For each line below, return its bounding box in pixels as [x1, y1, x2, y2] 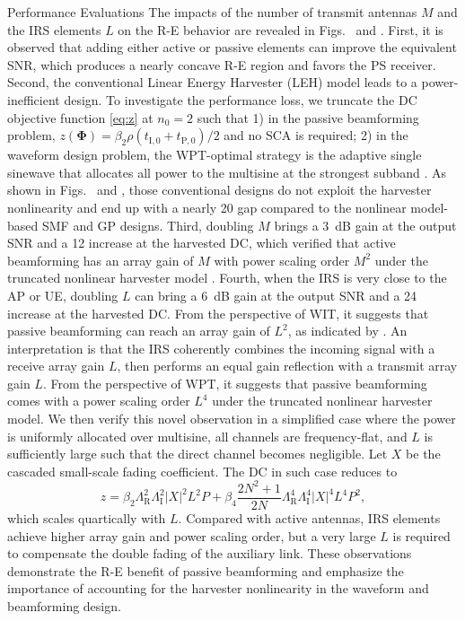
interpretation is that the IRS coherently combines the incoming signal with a [7, 338, 435, 357]
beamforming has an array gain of [7, 250, 194, 269]
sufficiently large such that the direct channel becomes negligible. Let [7, 444, 388, 463]
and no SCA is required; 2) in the [224, 126, 408, 144]
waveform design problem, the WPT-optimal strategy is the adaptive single [7, 145, 422, 164]
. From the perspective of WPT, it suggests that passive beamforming [42, 373, 427, 392]
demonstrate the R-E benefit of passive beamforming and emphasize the [7, 561, 404, 580]
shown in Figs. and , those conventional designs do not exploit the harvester [7, 180, 432, 199]
